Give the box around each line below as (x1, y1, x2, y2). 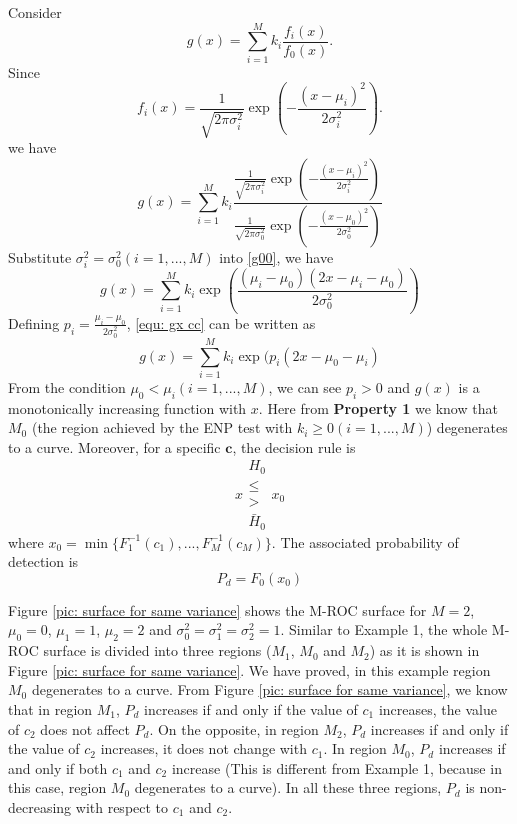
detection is (8, 551, 79, 572)
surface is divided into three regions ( (43, 640, 272, 661)
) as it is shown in (369, 640, 480, 661)
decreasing (8, 796, 72, 817)
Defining (8, 312, 60, 333)
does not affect (40, 718, 130, 739)
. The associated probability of (271, 531, 459, 552)
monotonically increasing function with (8, 397, 247, 418)
